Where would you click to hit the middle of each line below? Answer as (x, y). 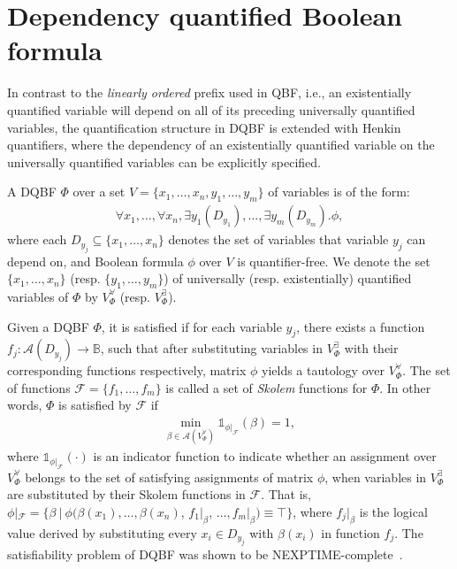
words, (25, 405)
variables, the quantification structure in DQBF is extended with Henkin (204, 127)
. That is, (286, 494)
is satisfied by (95, 405)
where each (37, 239)
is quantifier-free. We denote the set (334, 261)
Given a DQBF (48, 326)
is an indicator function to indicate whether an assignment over (265, 456)
